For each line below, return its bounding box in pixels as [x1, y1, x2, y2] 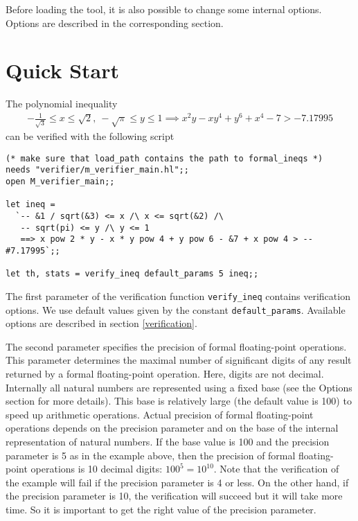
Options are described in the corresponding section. [6, 15, 224, 30]
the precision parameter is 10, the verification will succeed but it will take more [6, 488, 343, 503]
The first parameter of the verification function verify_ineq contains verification [6, 288, 350, 303]
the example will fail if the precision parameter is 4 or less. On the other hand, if [6, 475, 349, 489]
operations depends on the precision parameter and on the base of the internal [6, 421, 339, 435]
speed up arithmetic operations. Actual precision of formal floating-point [6, 407, 314, 421]
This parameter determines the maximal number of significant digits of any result [6, 353, 352, 367]
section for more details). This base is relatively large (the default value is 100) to [6, 394, 352, 408]
